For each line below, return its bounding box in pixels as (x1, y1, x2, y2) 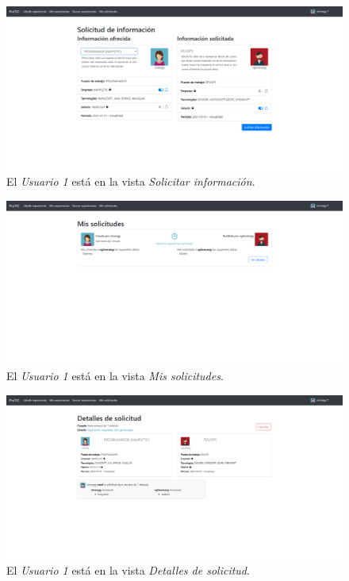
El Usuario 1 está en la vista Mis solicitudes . (6, 367, 224, 383)
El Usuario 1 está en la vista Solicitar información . (6, 173, 255, 190)
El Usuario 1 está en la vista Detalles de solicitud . (6, 561, 250, 578)
